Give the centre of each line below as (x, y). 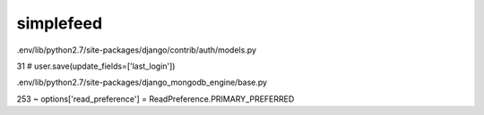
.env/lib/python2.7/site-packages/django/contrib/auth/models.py (137, 50)
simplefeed (60, 23)
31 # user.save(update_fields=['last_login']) (96, 66)
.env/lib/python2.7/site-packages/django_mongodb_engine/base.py (142, 82)
